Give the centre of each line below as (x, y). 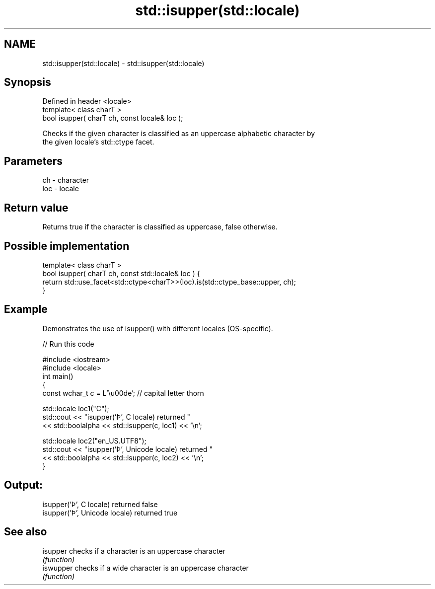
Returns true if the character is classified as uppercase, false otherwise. (160, 227)
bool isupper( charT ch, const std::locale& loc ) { (121, 273)
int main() (58, 376)
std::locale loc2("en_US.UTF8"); (94, 441)
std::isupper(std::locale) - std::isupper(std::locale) (123, 63)
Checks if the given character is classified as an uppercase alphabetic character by (179, 134)
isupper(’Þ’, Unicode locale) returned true (110, 513)
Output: (23, 485)
